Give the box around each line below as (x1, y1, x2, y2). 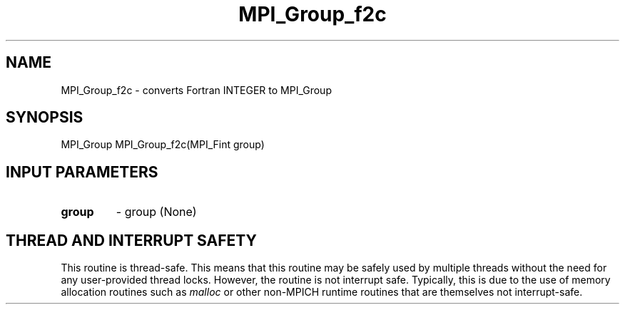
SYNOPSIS (6, 108, 83, 127)
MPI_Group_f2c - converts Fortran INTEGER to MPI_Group (61, 83, 332, 96)
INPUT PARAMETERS (6, 162, 158, 181)
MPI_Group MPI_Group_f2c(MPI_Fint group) (61, 138, 265, 151)
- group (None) (116, 205, 197, 219)
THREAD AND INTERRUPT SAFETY (6, 231, 257, 249)
